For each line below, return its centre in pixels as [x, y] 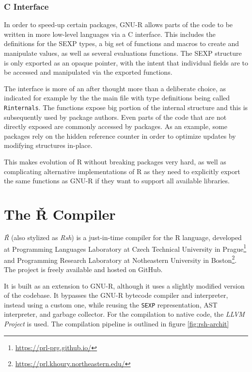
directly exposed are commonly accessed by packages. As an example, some [116, 126]
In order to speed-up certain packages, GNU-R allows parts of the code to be [118, 24]
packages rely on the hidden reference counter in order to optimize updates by [120, 136]
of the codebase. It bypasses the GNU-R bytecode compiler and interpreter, [116, 295]
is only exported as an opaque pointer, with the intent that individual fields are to [126, 62]
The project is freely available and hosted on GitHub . [83, 269]
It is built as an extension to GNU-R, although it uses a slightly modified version [124, 285]
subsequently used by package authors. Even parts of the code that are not [115, 117]
